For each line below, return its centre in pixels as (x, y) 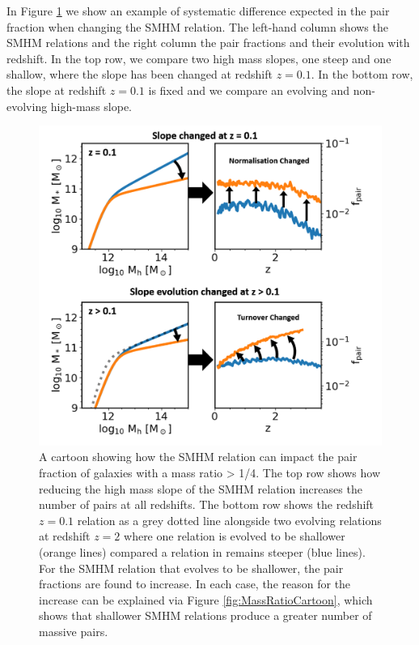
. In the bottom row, (362, 74)
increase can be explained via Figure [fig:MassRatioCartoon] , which (206, 599)
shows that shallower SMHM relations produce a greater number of (205, 615)
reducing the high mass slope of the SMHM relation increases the (201, 488)
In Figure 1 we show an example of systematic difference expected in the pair (198, 11)
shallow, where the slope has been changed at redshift (140, 74)
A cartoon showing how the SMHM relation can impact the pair (198, 457)
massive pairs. (74, 631)
